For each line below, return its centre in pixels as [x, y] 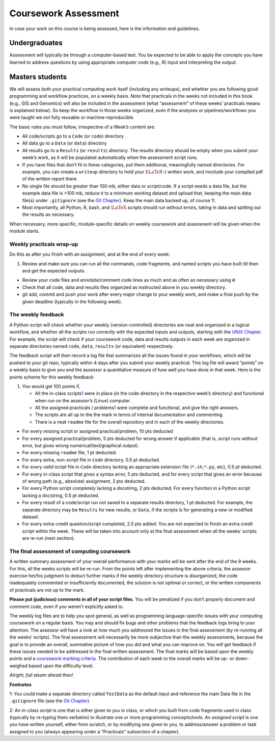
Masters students [38, 77]
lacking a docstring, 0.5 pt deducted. [61, 495]
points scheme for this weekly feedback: [52, 377]
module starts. [25, 231]
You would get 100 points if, [51, 386]
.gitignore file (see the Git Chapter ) [49, 701]
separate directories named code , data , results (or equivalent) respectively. [92, 346]
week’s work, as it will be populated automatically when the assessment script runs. [110, 157]
